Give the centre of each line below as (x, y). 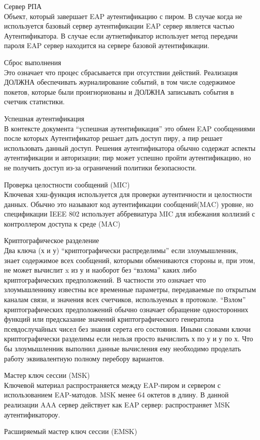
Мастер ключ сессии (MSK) (47, 375)
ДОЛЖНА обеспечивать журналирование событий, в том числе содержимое (120, 82)
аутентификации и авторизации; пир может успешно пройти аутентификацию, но (127, 158)
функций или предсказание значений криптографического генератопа (109, 319)
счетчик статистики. (34, 101)
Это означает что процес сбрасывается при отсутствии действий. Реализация (121, 72)
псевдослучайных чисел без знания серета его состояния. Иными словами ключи (127, 328)
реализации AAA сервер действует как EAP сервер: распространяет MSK (117, 404)
